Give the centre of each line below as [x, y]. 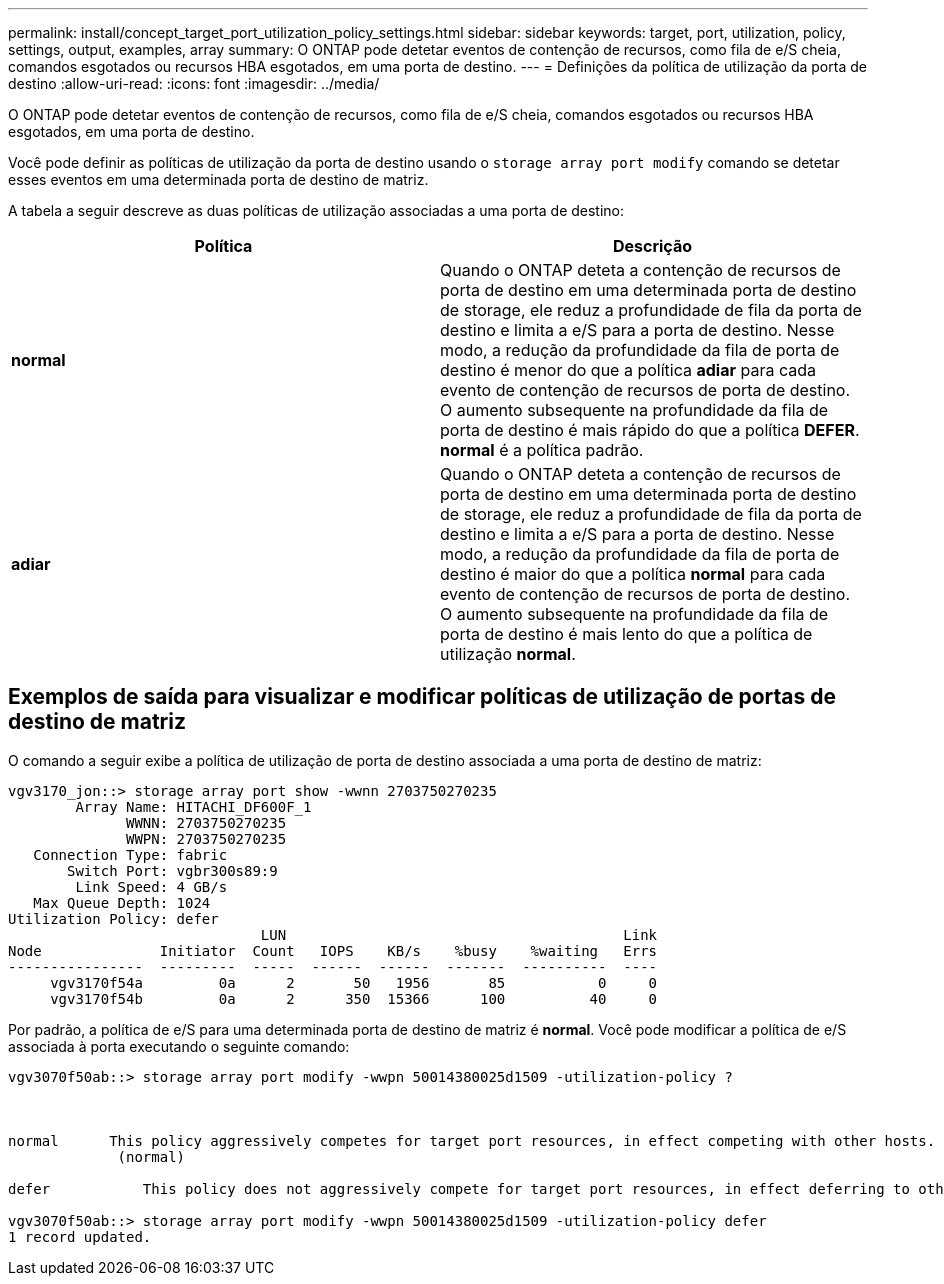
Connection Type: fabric [130, 854]
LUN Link [459, 934]
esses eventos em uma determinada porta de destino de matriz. [218, 179]
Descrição [652, 246]
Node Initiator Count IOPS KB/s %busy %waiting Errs [333, 950]
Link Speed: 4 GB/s [151, 886]
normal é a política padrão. [542, 450]
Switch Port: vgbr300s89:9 [172, 870]
